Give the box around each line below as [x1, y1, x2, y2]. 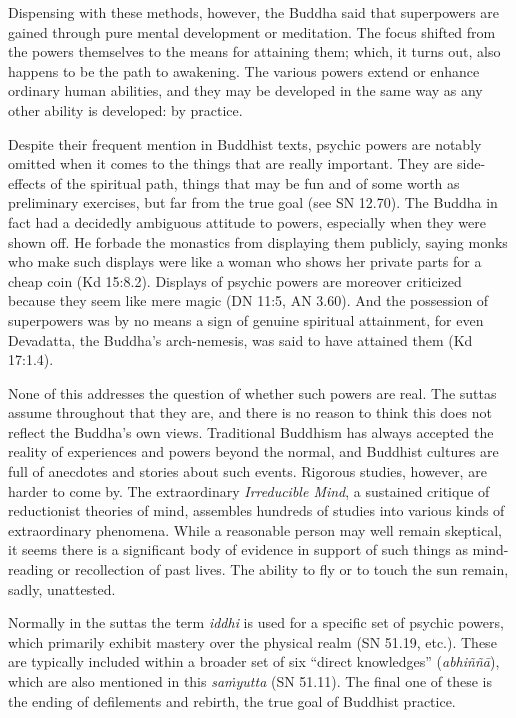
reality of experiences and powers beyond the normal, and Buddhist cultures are [8, 441, 499, 462]
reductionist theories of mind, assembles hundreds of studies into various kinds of [8, 500, 505, 521]
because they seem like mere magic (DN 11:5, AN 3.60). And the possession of [8, 290, 489, 311]
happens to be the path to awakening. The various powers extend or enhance [8, 60, 480, 81]
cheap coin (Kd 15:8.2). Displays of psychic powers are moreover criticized [8, 270, 462, 291]
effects [8, 172, 46, 193]
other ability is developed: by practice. [8, 99, 243, 120]
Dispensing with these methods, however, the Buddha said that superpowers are [8, 2, 500, 22]
